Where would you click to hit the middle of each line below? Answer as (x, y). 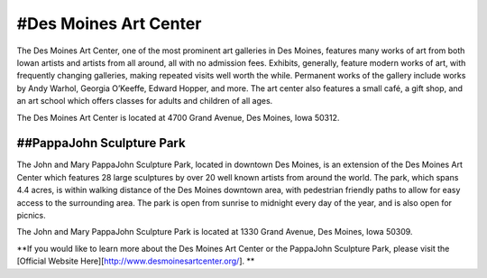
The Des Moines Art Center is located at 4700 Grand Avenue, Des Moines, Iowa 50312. (178, 117)
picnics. (32, 215)
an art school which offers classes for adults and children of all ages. (145, 101)
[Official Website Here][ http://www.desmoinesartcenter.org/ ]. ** (136, 261)
